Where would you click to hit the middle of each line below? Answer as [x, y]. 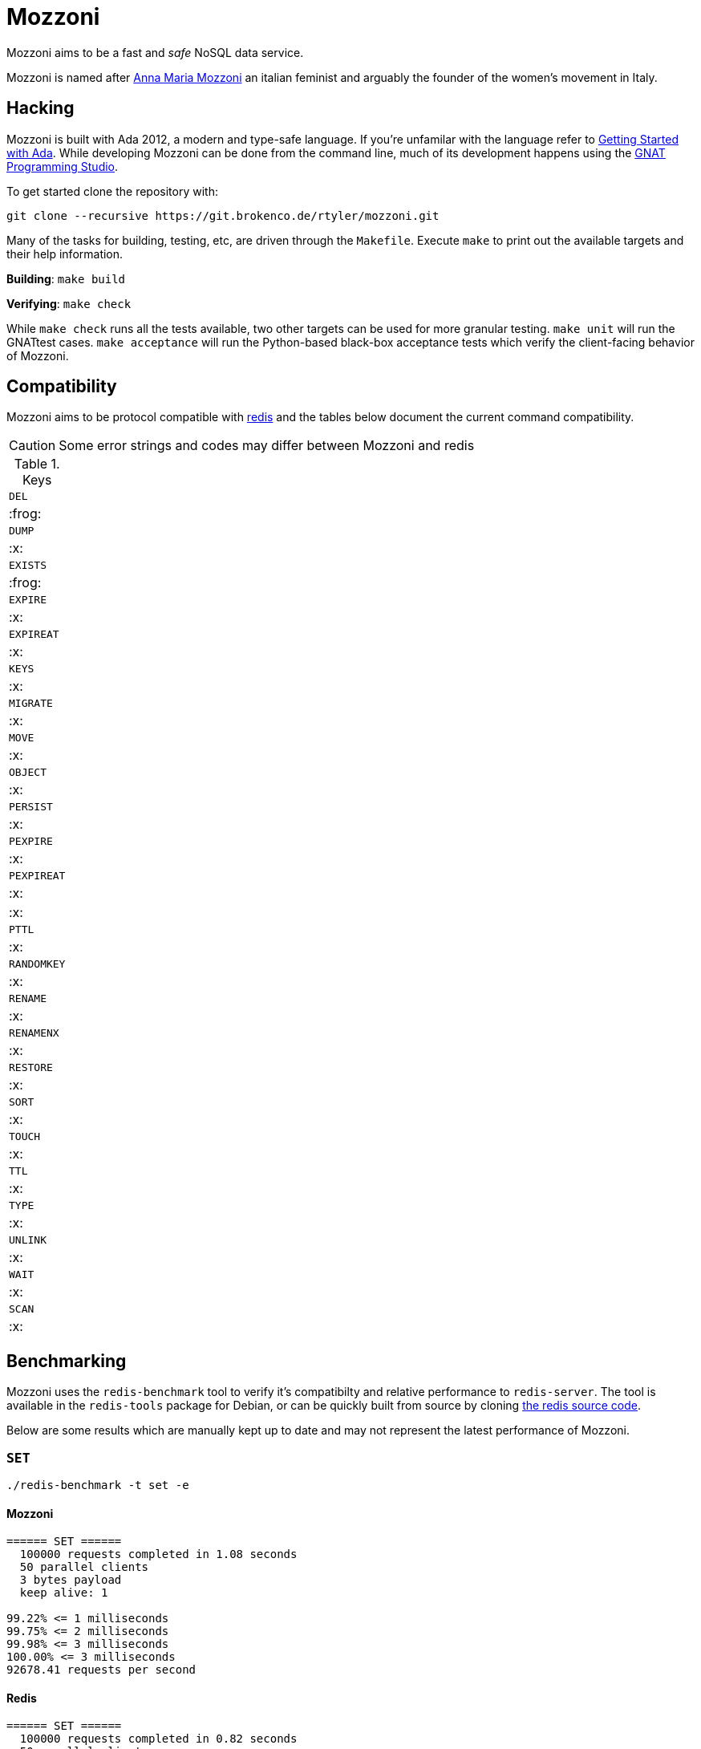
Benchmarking [67, 1361]
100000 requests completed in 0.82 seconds [158, 1739]
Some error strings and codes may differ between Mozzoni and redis [267, 446]
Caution [32, 446]
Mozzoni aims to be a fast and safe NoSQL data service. [155, 52]
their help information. [65, 254]
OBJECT [28, 773]
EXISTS [28, 566]
